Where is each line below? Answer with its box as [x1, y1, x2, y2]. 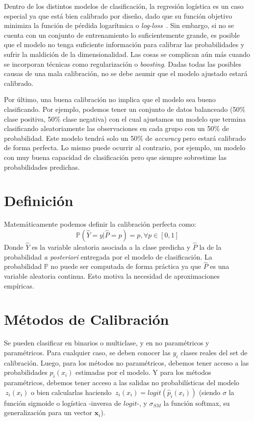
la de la [199, 242, 222, 252]
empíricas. [4, 280, 34, 290]
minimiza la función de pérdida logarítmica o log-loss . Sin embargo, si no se [4, 20, 234, 30]
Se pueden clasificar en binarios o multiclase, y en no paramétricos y [4, 338, 209, 348]
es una [210, 261, 229, 271]
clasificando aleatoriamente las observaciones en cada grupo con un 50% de [4, 123, 229, 133]
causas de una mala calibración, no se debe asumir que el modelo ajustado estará [4, 68, 248, 79]
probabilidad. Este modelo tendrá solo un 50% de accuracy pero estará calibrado [4, 132, 246, 143]
